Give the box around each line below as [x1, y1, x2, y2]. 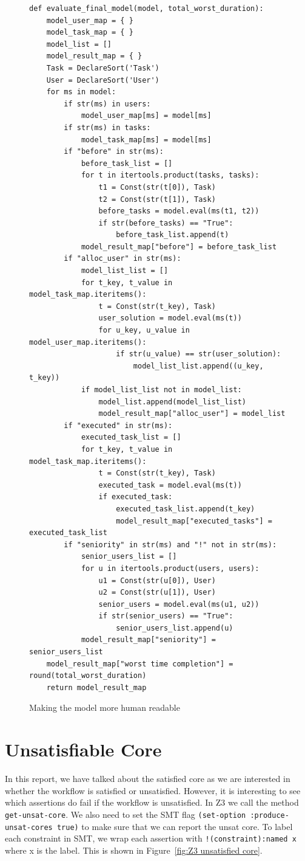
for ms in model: [46, 88, 116, 97]
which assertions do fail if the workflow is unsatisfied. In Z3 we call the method [5, 796, 299, 809]
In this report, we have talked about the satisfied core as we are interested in [5, 772, 290, 785]
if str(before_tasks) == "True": [98, 218, 233, 227]
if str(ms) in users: [64, 99, 151, 108]
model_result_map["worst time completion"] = [46, 659, 233, 668]
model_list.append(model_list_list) [98, 397, 246, 406]
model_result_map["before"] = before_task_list [81, 242, 277, 251]
